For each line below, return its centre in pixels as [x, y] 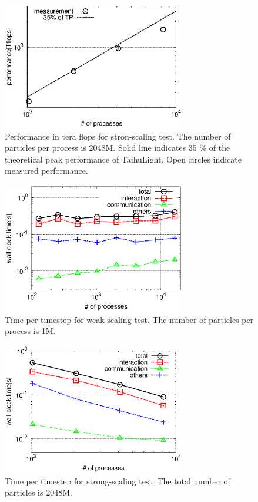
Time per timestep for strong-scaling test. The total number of [118, 480]
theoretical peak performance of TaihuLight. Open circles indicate [123, 159]
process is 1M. [30, 331]
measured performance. [46, 171]
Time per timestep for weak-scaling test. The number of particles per [129, 319]
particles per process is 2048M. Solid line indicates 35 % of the [118, 148]
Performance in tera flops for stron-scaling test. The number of [118, 136]
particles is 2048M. [38, 492]
